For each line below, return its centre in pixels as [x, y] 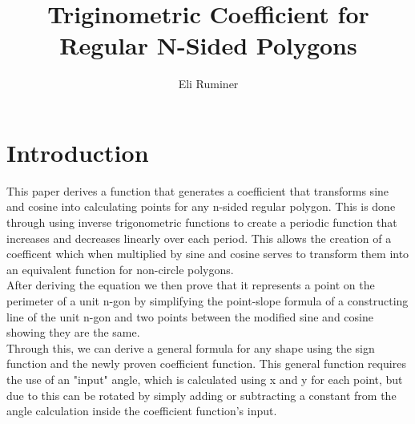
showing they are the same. [73, 332]
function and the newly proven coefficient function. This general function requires [206, 363]
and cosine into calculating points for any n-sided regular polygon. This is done [201, 206]
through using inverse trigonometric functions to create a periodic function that [202, 222]
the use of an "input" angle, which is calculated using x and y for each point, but [205, 379]
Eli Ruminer [208, 84]
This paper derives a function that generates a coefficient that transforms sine [198, 190]
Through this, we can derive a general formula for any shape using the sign [191, 347]
